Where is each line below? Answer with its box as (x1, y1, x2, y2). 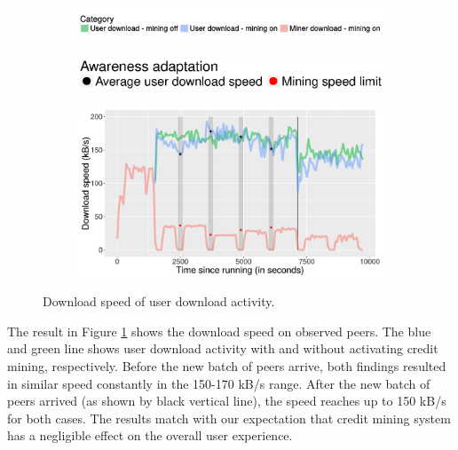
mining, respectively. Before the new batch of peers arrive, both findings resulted (7, 356, 446, 375)
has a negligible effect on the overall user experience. (7, 426, 293, 445)
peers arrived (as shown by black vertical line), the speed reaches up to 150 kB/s (7, 391, 446, 410)
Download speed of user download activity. (43, 292, 275, 311)
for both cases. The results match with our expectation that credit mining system (7, 408, 451, 427)
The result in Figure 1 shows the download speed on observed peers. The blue (7, 321, 431, 340)
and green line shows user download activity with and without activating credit (7, 339, 438, 358)
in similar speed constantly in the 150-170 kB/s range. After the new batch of (7, 374, 430, 392)
